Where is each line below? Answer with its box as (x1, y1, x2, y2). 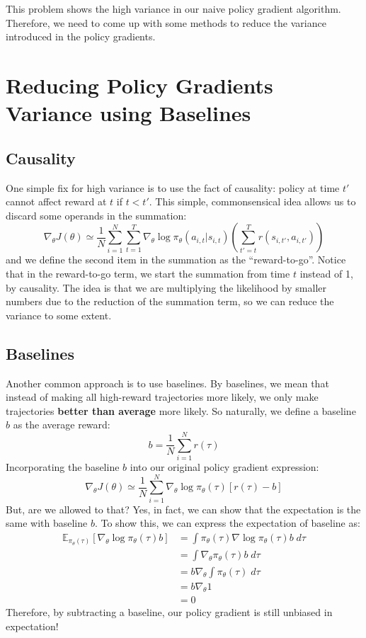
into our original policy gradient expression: (130, 460, 319, 474)
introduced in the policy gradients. (6, 29, 156, 44)
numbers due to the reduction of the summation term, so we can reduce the (6, 294, 334, 309)
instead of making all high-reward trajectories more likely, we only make (6, 389, 319, 404)
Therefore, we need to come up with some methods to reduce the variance (6, 15, 326, 30)
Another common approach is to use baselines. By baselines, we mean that (6, 375, 329, 390)
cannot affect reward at (6, 194, 107, 209)
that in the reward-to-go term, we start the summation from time (6, 266, 290, 280)
